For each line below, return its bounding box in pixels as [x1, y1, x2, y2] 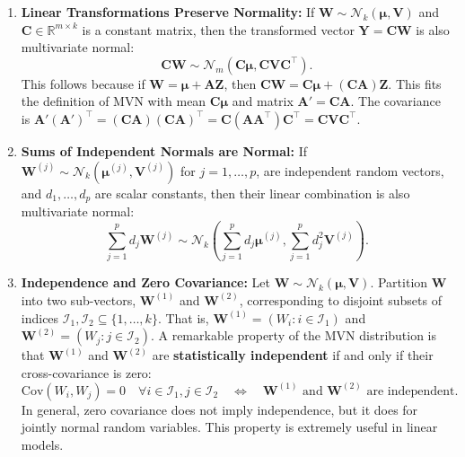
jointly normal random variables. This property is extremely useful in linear [21, 417, 438, 436]
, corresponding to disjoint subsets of [239, 290, 442, 309]
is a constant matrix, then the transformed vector [82, 20, 355, 39]
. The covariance [350, 92, 441, 110]
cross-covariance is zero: [21, 363, 152, 382]
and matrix [232, 92, 294, 110]
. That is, [157, 308, 209, 327]
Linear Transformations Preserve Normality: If [21, 3, 315, 21]
